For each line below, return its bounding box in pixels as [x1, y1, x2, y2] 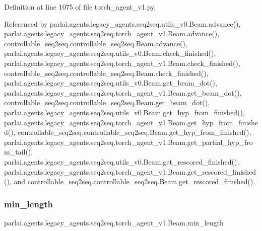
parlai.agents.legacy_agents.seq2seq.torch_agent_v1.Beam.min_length [4, 217, 224, 227]
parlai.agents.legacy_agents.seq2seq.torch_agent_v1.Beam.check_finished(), [4, 57, 240, 68]
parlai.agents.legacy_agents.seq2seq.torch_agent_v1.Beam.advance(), [4, 28, 220, 39]
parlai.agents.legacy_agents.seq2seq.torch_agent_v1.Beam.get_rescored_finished [4, 166, 256, 177]
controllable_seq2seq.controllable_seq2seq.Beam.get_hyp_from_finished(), [18, 127, 251, 137]
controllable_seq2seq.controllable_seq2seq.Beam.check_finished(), [4, 67, 209, 78]
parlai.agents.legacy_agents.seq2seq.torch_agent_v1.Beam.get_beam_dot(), [4, 87, 242, 98]
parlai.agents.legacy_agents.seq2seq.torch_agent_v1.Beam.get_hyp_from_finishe [4, 117, 258, 127]
